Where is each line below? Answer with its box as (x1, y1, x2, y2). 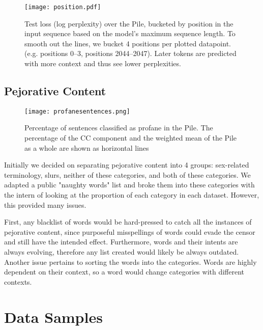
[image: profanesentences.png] (24, 107, 130, 115)
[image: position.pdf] (24, 4, 101, 11)
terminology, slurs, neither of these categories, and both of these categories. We (4, 169, 251, 180)
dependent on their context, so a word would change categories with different (4, 266, 245, 277)
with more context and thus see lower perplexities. (24, 58, 181, 69)
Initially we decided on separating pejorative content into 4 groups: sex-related (4, 159, 249, 170)
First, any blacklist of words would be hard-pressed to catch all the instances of (4, 216, 252, 227)
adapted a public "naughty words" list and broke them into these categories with (4, 179, 255, 190)
